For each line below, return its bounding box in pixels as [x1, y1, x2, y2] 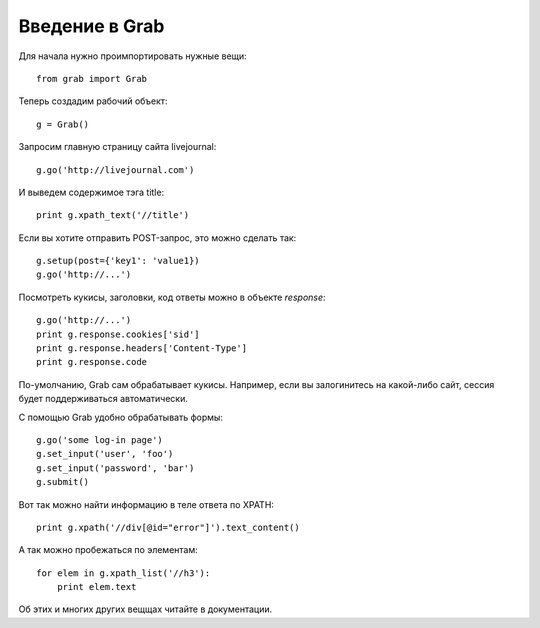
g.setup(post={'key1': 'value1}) [36, 255, 200, 267]
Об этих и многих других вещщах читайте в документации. [18, 603, 273, 615]
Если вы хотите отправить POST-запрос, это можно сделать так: [18, 231, 297, 244]
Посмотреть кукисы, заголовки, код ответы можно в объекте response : [18, 291, 326, 303]
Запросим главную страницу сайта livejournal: [18, 141, 217, 153]
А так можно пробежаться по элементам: [18, 544, 199, 556]
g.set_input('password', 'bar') [36, 462, 195, 474]
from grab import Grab [36, 73, 148, 84]
